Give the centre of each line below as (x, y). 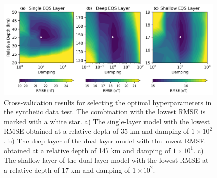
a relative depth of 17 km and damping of (67, 169)
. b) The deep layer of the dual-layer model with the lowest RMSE (104, 141)
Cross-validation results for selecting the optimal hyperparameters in (108, 102)
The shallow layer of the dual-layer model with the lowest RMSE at (106, 160)
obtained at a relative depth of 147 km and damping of (87, 150)
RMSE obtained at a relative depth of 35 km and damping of (97, 131)
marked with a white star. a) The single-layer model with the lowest (107, 121)
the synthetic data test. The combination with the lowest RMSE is (105, 112)
